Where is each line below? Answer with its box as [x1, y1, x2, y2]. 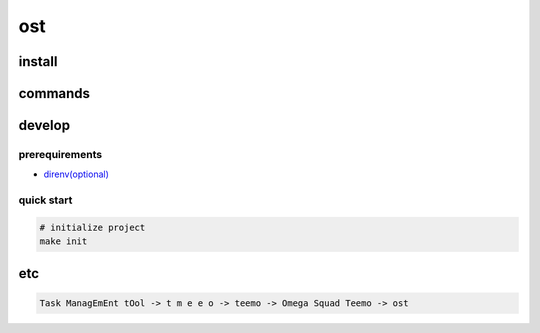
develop [18, 117, 70, 134]
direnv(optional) [43, 168, 110, 180]
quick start [18, 193, 73, 207]
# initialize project [39, 221, 146, 233]
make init [39, 236, 88, 247]
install [18, 53, 58, 70]
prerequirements [18, 147, 103, 161]
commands [18, 85, 90, 102]
